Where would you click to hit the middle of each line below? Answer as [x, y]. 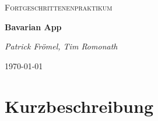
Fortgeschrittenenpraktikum [59, 7]
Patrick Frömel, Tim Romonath [61, 46]
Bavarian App [33, 26]
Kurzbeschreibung [79, 106]
